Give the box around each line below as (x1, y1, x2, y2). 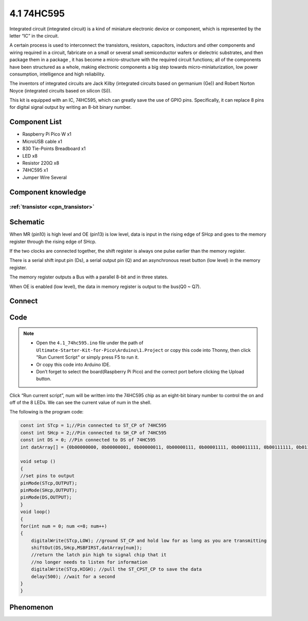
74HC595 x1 (22, 167, 48, 173)
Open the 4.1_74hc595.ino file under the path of (36, 340, 144, 346)
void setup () (20, 459, 56, 464)
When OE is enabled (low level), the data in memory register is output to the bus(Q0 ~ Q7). (9, 283, 201, 290)
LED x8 (22, 153, 38, 159)
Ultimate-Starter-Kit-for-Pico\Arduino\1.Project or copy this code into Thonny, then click (36, 347, 251, 353)
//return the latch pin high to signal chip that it (31, 552, 167, 558)
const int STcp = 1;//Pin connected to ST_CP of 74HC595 (20, 423, 167, 428)
